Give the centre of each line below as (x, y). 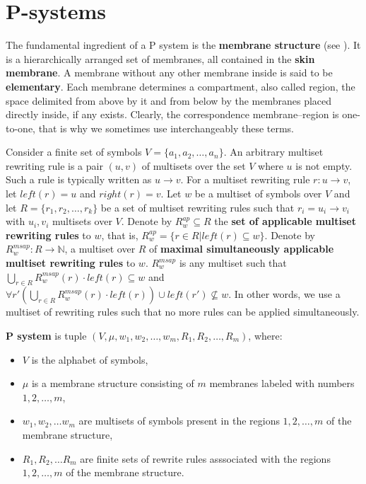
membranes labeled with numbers (282, 383)
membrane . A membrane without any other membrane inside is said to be (169, 73)
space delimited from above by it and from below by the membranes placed (169, 100)
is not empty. (324, 165)
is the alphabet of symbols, (90, 359)
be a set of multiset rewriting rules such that (197, 207)
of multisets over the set (194, 165)
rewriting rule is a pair (54, 165)
